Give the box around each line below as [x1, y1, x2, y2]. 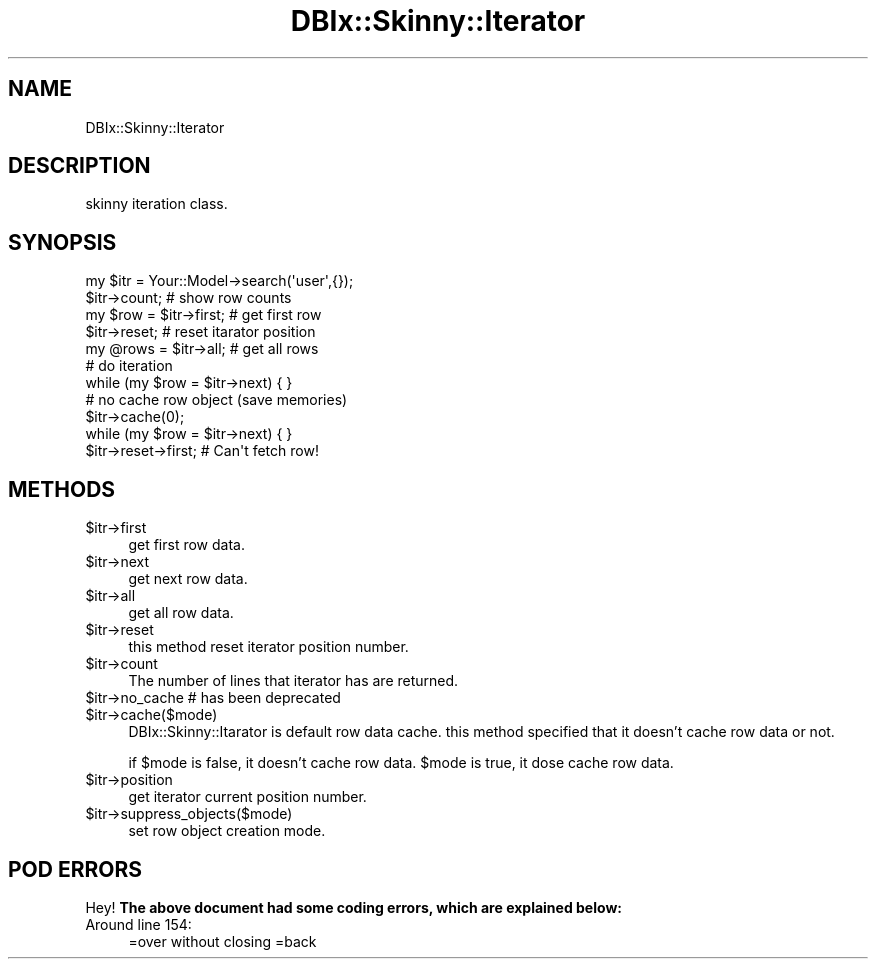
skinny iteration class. [85, 195, 228, 213]
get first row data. [128, 536, 245, 554]
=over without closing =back [128, 932, 317, 950]
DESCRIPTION [8, 153, 151, 179]
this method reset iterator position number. [128, 638, 409, 656]
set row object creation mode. [128, 822, 326, 840]
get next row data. [128, 570, 248, 588]
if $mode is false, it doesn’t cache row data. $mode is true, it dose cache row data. [128, 754, 674, 772]
